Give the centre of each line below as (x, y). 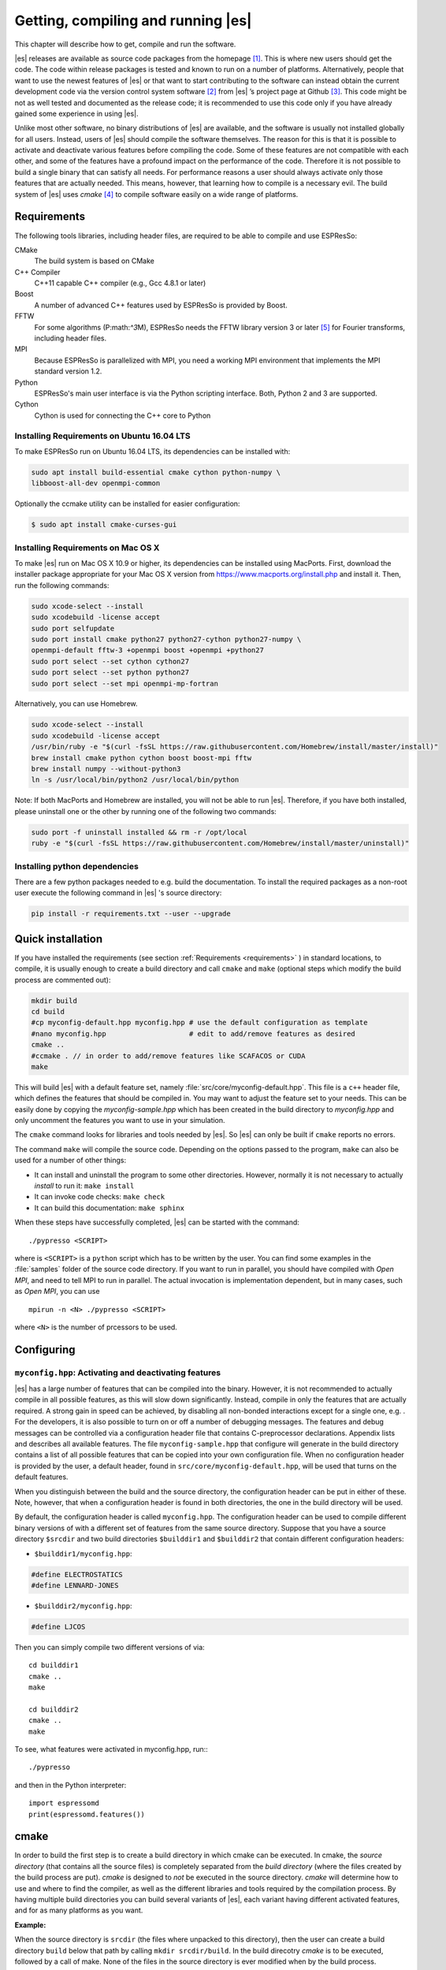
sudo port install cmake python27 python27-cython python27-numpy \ (166, 639)
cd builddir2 (54, 1709)
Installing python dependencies (77, 866)
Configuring (45, 1349)
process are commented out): (63, 979)
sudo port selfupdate (73, 628)
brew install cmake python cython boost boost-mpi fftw (141, 758)
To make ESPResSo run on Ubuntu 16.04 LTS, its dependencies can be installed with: (152, 451)
